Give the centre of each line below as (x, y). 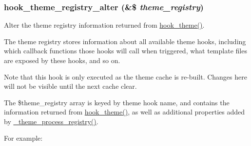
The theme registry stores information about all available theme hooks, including (125, 41)
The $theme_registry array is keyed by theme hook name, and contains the (117, 102)
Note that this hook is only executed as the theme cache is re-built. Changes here (125, 76)
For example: (23, 138)
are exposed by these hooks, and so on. (62, 60)
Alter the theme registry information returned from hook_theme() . (104, 25)
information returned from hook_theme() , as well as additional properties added (125, 112)
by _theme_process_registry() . (51, 121)
